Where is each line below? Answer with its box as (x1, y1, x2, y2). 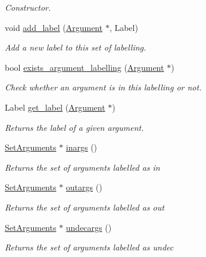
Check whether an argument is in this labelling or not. (5, 81, 202, 93)
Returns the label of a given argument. (5, 121, 144, 133)
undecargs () (65, 221, 112, 233)
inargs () (65, 141, 98, 153)
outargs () (65, 181, 102, 193)
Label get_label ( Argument (5, 101, 105, 113)
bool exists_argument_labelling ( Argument (5, 61, 164, 73)
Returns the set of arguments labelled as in (5, 161, 160, 173)
